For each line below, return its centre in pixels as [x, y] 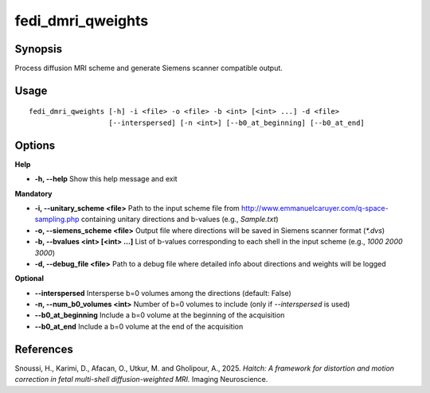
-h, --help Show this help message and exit [106, 179]
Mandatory [33, 193]
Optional [29, 278]
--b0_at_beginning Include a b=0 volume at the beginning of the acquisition [160, 315]
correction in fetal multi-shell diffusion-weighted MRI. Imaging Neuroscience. [141, 379]
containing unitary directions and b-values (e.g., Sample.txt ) [180, 220]
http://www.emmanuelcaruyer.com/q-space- [315, 208]
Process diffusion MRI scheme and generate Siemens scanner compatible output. [149, 68]
